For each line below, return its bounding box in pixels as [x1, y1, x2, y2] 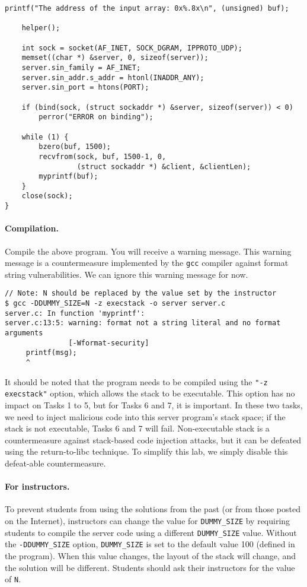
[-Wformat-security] [68, 338, 149, 347]
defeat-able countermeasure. [5, 456, 106, 469]
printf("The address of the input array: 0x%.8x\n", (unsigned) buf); [5, 4, 289, 12]
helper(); [21, 24, 60, 33]
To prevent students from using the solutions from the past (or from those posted [5, 503, 300, 515]
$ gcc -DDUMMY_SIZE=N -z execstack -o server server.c [5, 299, 226, 308]
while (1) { [21, 132, 69, 141]
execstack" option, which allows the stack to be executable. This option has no [5, 387, 295, 399]
